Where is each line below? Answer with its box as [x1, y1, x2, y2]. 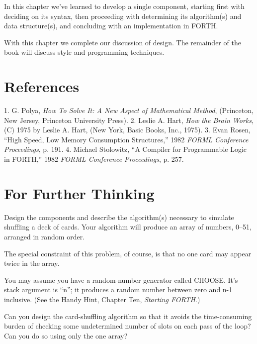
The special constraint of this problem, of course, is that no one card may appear [4, 248, 252, 258]
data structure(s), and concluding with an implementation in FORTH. [4, 20, 218, 31]
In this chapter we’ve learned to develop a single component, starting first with [4, 1, 245, 11]
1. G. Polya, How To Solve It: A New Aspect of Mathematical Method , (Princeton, [4, 105, 254, 115]
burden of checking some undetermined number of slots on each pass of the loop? [4, 321, 251, 331]
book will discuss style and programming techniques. [4, 47, 165, 57]
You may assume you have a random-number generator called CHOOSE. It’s [4, 274, 238, 285]
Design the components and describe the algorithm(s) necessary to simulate [4, 212, 234, 222]
